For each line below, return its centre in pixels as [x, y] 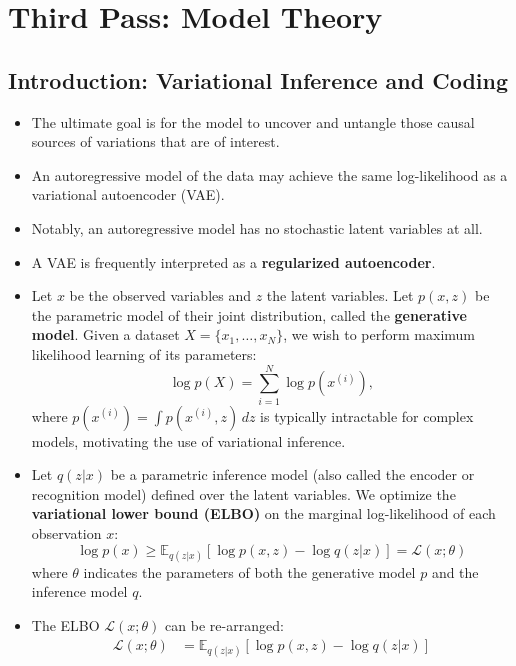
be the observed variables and [160, 295]
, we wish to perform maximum [379, 334]
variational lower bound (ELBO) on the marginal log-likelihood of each [263, 513]
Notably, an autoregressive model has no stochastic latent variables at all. [257, 227]
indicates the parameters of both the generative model [249, 571]
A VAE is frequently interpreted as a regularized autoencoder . [233, 261]
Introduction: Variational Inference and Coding [258, 79]
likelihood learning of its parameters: [144, 353]
